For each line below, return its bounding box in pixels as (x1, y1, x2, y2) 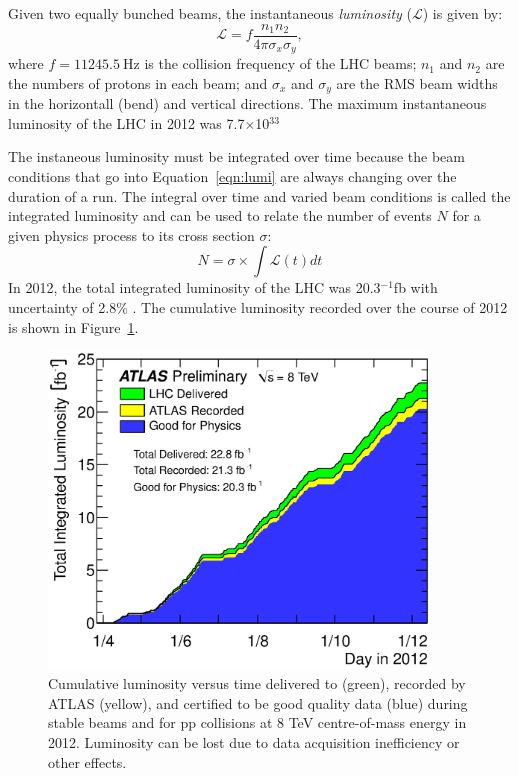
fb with (393, 277, 438, 298)
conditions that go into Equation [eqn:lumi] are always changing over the (8, 165, 457, 186)
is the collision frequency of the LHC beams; (144, 53, 417, 74)
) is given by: (422, 3, 503, 23)
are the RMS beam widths (336, 72, 498, 93)
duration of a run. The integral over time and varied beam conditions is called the (8, 185, 511, 206)
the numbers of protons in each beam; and (8, 72, 268, 93)
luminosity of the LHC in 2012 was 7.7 (8, 112, 245, 133)
